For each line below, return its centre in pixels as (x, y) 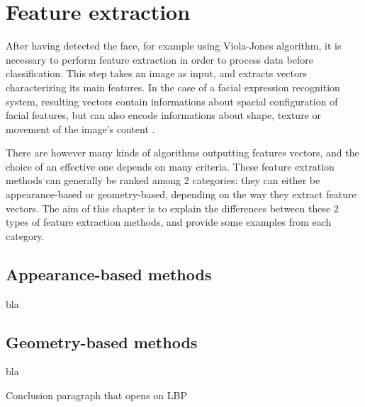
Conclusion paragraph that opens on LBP (96, 395)
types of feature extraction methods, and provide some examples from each (169, 222)
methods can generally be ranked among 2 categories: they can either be (163, 180)
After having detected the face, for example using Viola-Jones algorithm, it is (174, 46)
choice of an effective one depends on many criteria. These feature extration (170, 166)
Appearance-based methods (109, 274)
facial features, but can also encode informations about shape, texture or (163, 115)
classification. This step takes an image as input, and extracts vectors (156, 73)
